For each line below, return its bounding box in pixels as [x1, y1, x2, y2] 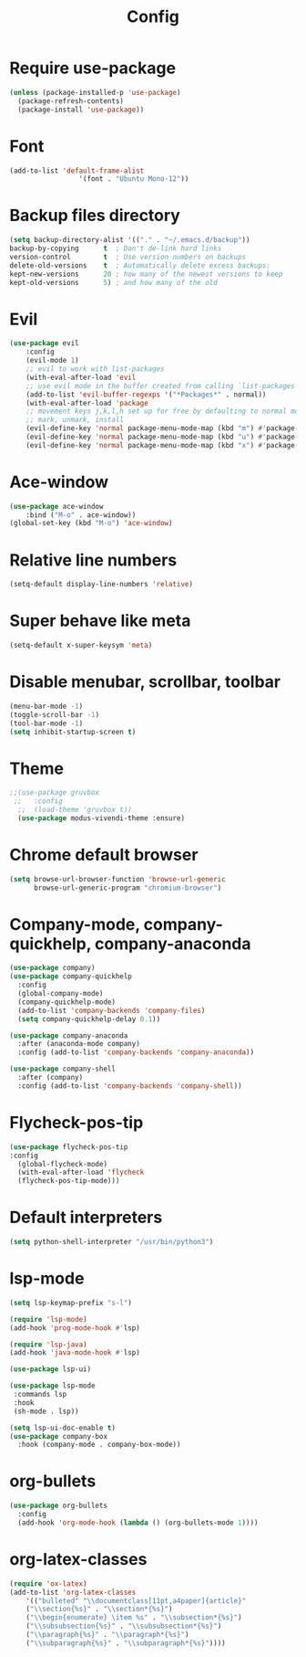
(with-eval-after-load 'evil [25, 373, 137, 382]
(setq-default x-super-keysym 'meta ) [9, 641, 153, 650]
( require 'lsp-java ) [9, 1340, 88, 1349]
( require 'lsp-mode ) [9, 1314, 88, 1324]
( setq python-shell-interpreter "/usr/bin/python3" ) [9, 1238, 214, 1247]
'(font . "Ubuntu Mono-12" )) [78, 174, 189, 184]
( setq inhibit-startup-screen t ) [9, 727, 137, 736]
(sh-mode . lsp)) [13, 1407, 79, 1416]
